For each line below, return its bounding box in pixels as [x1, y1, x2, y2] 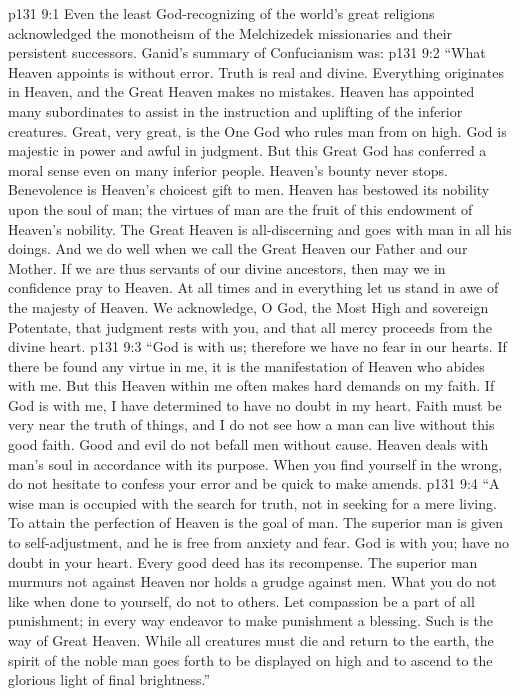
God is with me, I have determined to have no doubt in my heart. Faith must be [8, 394, 502, 415]
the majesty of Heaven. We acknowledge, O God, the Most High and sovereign [8, 296, 489, 317]
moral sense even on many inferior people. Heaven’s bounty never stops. [8, 159, 448, 180]
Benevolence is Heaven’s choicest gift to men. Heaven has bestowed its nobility [8, 179, 490, 200]
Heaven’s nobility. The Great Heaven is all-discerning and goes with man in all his [8, 218, 512, 239]
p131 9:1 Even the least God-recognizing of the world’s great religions [8, 3, 435, 23]
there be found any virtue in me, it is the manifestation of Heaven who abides [8, 355, 485, 376]
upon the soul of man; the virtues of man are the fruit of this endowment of [8, 198, 473, 219]
